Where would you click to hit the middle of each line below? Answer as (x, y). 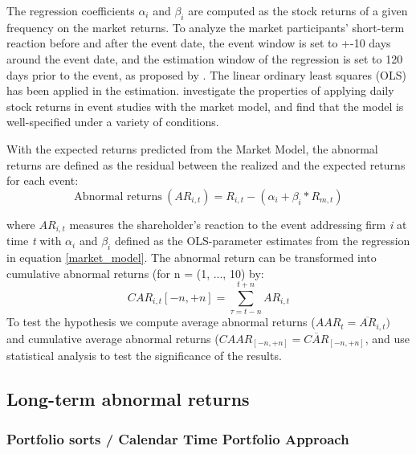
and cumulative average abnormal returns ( (113, 338)
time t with (34, 241)
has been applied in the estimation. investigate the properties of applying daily (200, 90)
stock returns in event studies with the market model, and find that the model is (205, 106)
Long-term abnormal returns (128, 399)
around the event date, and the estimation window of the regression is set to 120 (205, 58)
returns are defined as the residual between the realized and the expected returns (206, 164)
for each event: (43, 180)
